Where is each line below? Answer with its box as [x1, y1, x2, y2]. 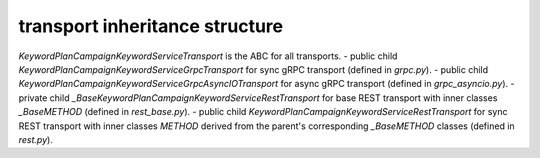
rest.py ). [18, 133, 54, 145]
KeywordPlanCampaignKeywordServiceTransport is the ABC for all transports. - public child [18, 50, 398, 62]
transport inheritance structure [18, 15, 284, 37]
